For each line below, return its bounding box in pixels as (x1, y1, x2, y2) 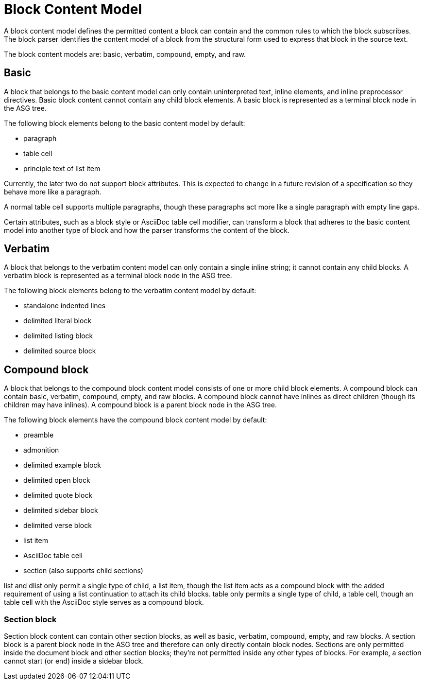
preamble (23, 431, 54, 439)
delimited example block (23, 461, 102, 470)
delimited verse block (23, 521, 92, 530)
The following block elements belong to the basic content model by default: (4, 119, 245, 127)
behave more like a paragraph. (4, 187, 102, 196)
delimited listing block (23, 332, 93, 340)
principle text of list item (23, 164, 101, 173)
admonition (23, 446, 59, 455)
